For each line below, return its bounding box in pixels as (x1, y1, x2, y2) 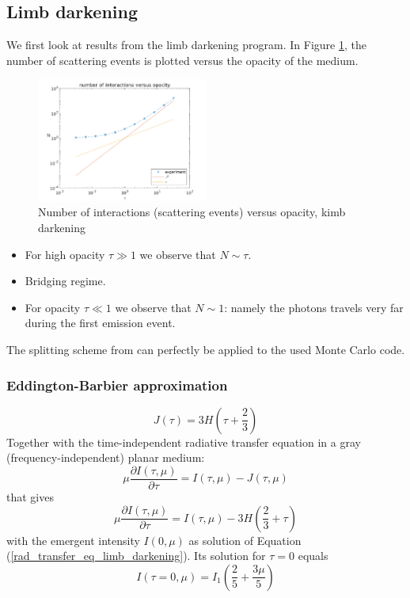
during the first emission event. (25, 314, 176, 331)
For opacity (25, 299, 81, 315)
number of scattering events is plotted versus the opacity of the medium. (6, 51, 359, 68)
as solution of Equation (188, 531, 302, 548)
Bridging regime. (25, 272, 106, 289)
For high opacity (25, 246, 105, 262)
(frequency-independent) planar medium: (6, 449, 205, 466)
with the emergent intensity (6, 531, 140, 548)
